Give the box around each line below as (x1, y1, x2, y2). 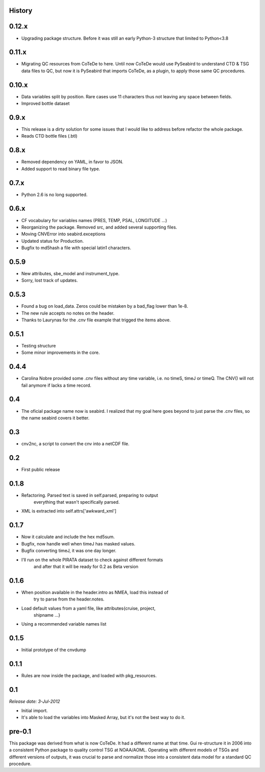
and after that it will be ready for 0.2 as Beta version (33, 563, 138, 570)
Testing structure (21, 343, 56, 348)
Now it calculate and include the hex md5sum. (21, 534, 115, 540)
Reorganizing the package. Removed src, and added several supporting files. (21, 224, 178, 230)
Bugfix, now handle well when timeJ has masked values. (21, 541, 135, 546)
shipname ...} (33, 612, 61, 618)
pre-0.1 (9, 727, 31, 736)
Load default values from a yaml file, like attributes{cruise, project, (21, 605, 156, 611)
